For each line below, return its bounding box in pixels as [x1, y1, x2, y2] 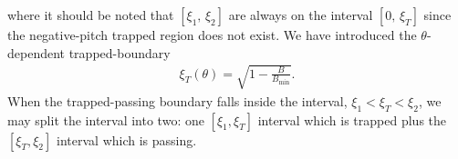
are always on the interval [228, 5, 373, 24]
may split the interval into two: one [7, 110, 204, 129]
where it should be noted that [7, 5, 174, 24]
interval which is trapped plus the [257, 110, 447, 129]
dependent [7, 43, 66, 62]
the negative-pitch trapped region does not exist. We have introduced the [7, 25, 417, 44]
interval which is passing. [57, 130, 197, 149]
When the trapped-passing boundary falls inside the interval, [7, 91, 348, 110]
